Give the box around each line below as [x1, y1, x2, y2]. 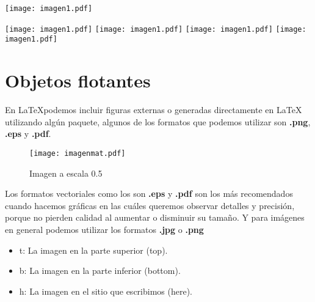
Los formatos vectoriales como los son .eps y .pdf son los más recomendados [5, 187, 293, 200]
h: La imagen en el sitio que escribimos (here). [19, 284, 192, 297]
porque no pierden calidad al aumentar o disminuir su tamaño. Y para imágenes [5, 211, 305, 224]
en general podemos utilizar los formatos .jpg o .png [5, 223, 204, 235]
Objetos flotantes [5, 68, 151, 93]
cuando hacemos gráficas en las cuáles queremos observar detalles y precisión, [5, 199, 295, 212]
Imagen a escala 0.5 [29, 166, 103, 179]
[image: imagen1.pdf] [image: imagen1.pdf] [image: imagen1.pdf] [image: [5, 24, 306, 34]
